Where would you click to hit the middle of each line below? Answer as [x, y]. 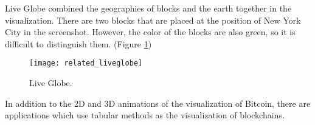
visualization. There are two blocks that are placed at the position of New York [153, 20]
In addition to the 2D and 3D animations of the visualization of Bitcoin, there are [158, 103]
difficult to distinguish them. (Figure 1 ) [78, 43]
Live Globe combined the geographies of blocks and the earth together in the [148, 8]
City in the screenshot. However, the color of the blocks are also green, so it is [150, 32]
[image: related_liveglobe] [86, 63]
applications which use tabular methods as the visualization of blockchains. [145, 115]
